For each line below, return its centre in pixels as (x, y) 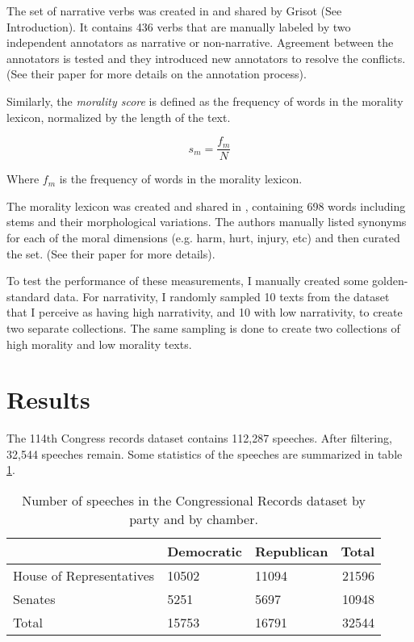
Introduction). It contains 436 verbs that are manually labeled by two (179, 26)
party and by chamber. (194, 519)
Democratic (205, 552)
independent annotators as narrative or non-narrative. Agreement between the (200, 42)
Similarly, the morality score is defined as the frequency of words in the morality (205, 101)
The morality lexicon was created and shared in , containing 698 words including (206, 206)
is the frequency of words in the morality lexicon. (181, 179)
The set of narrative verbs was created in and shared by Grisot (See (174, 10)
